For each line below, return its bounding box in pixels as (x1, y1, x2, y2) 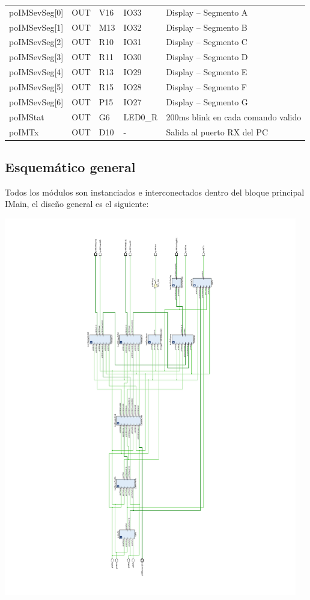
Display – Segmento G (166, 95, 248, 108)
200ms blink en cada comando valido (166, 110, 302, 123)
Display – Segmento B (166, 20, 248, 33)
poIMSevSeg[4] (9, 66, 64, 78)
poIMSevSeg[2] (9, 36, 64, 48)
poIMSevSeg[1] (9, 20, 64, 33)
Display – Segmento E (166, 66, 248, 78)
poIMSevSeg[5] (9, 80, 64, 93)
